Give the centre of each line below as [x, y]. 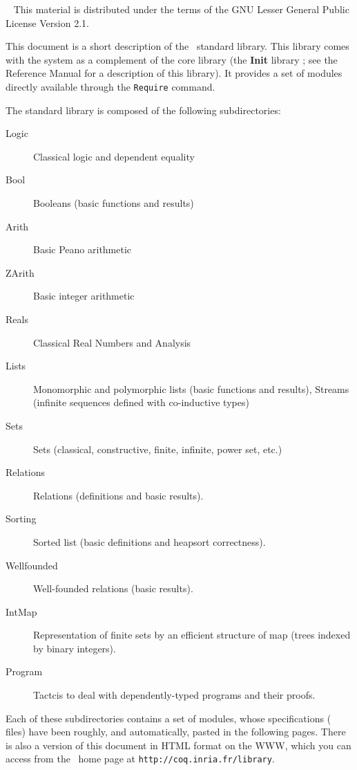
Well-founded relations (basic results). [113, 588]
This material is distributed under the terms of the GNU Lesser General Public [181, 9]
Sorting [21, 519]
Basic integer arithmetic [84, 296]
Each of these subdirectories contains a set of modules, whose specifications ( [168, 718]
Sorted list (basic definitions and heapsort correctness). [149, 541]
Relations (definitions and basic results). [118, 495]
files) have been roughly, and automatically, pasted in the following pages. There [176, 732]
